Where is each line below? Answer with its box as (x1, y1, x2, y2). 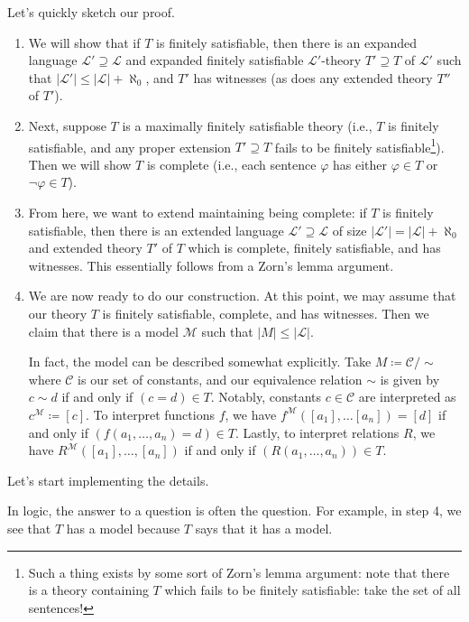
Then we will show (28, 154, 132, 173)
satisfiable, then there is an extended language (28, 220, 284, 239)
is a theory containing (28, 580, 149, 599)
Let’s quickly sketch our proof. (7, 3, 175, 21)
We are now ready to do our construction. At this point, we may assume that (28, 286, 456, 305)
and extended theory (28, 238, 143, 257)
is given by (380, 369, 440, 388)
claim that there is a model (28, 321, 179, 340)
